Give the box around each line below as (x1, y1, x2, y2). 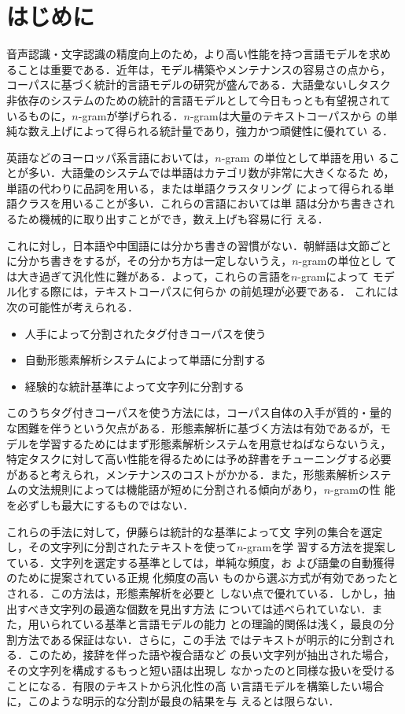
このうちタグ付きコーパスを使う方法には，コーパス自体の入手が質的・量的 (6, 404, 392, 421)
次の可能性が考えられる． (6, 299, 138, 315)
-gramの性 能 (330, 481, 396, 498)
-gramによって (297, 267, 370, 284)
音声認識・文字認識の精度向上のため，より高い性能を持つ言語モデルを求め (6, 46, 392, 62)
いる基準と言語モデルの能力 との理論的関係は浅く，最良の (83, 616, 384, 632)
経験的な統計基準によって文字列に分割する (24, 377, 245, 394)
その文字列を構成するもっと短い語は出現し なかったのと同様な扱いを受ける (6, 661, 396, 678)
